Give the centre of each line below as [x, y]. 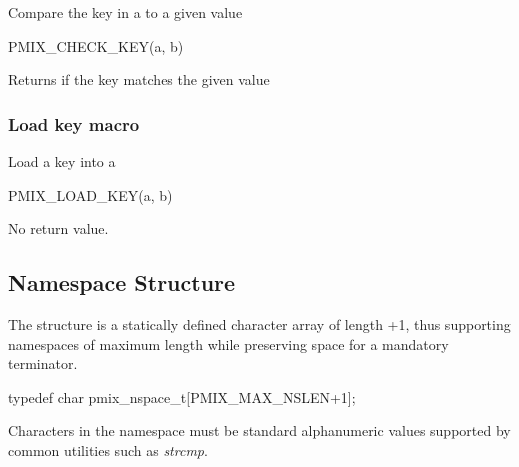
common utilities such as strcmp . [108, 449]
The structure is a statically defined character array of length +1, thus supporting [259, 323]
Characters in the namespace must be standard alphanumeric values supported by [259, 430]
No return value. [58, 228]
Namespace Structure [122, 282]
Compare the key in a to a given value [125, 12]
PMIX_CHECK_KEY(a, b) [96, 45]
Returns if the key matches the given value [139, 79]
